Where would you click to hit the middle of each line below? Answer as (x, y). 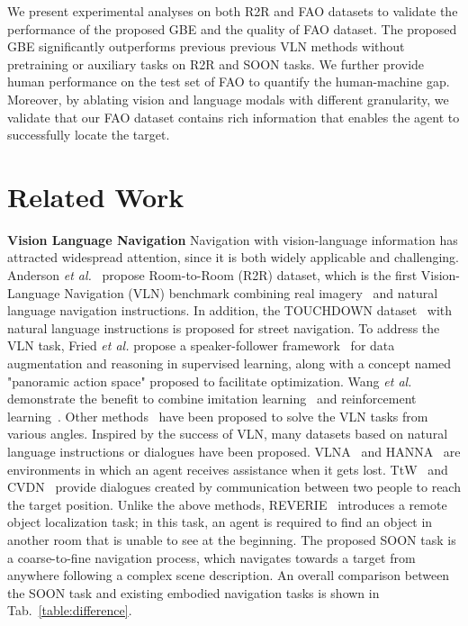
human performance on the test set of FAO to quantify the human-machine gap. (229, 82)
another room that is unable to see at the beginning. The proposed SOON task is (232, 539)
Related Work (96, 196)
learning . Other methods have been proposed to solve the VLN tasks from (218, 416)
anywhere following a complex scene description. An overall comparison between (229, 575)
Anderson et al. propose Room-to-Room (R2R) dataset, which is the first (212, 275)
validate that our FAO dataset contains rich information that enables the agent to (234, 117)
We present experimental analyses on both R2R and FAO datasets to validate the (233, 11)
